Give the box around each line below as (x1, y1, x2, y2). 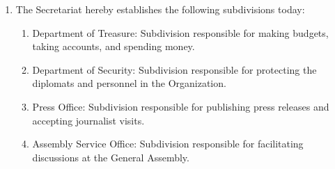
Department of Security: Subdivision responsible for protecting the (32, 62, 317, 77)
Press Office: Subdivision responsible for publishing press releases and (32, 99, 329, 113)
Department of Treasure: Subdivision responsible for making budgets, (32, 25, 329, 40)
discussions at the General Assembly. (32, 150, 189, 164)
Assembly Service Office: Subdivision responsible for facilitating (32, 136, 304, 151)
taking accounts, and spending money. (32, 39, 195, 54)
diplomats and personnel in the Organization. (32, 76, 226, 90)
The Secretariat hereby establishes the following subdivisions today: (15, 2, 305, 16)
